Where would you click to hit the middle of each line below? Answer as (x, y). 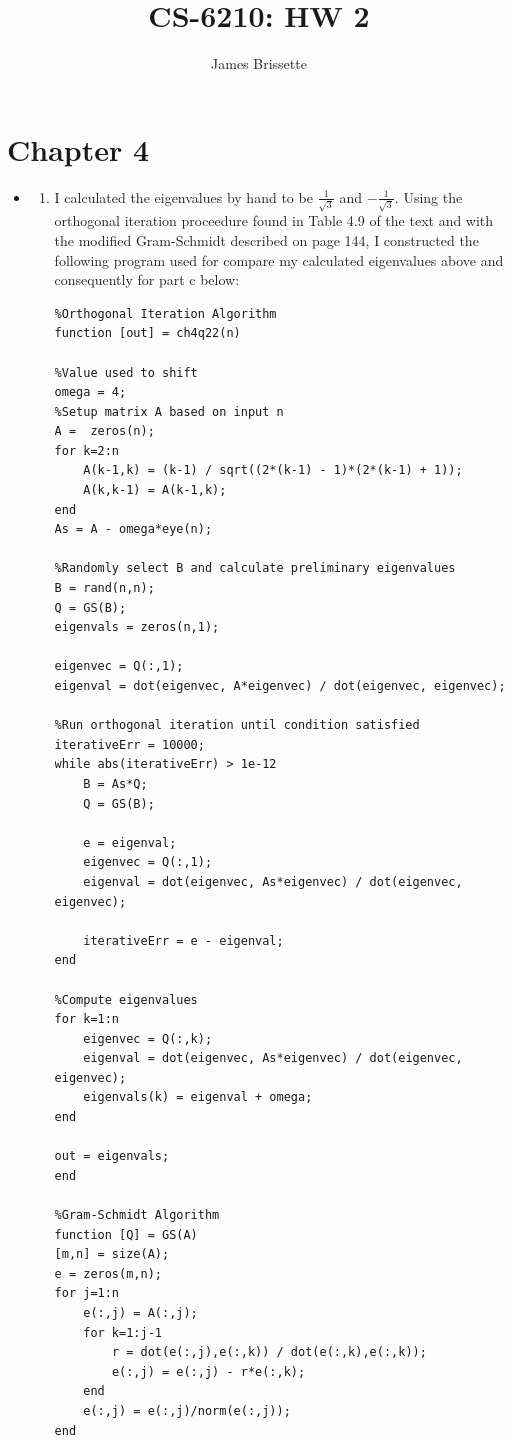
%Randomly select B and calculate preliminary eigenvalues (255, 568)
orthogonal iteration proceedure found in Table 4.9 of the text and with (274, 220)
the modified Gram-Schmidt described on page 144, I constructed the (266, 239)
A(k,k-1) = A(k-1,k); (155, 490)
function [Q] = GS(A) (126, 1234)
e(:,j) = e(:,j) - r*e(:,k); (208, 1371)
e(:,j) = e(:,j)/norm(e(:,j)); (187, 1410)
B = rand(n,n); (104, 588)
